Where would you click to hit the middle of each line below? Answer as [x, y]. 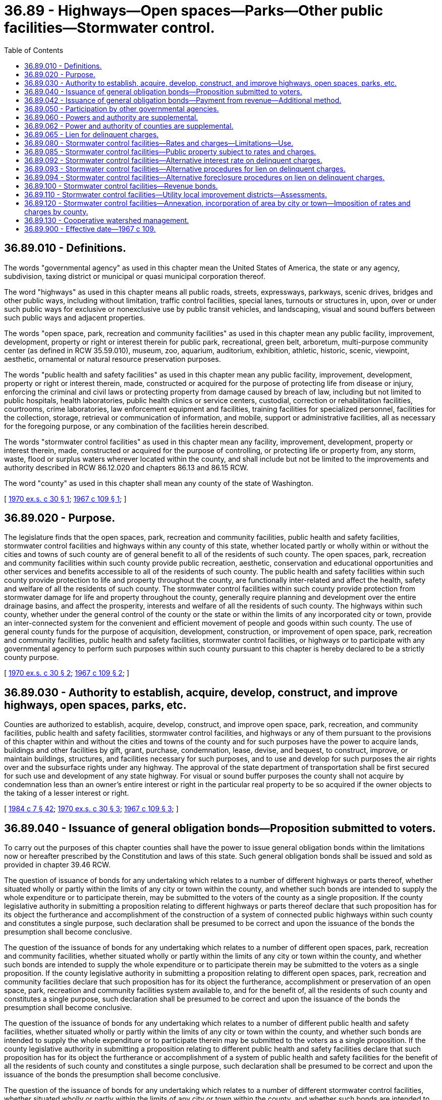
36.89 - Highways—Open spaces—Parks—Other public [194, 11]
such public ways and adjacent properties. [75, 317]
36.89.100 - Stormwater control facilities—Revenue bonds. [121, 186]
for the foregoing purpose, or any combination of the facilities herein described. [136, 426]
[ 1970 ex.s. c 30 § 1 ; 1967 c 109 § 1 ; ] [65, 499]
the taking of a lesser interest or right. [67, 793]
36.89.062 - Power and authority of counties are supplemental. [129, 126]
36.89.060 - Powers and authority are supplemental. [111, 117]
